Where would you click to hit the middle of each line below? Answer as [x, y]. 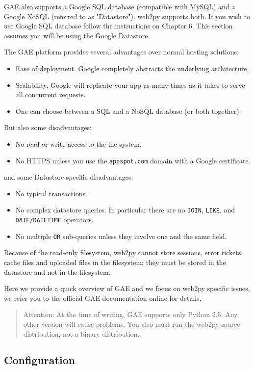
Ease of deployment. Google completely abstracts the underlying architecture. [132, 68]
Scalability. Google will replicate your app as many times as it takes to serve [130, 85]
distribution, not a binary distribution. [81, 333]
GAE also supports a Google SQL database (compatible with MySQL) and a [120, 6]
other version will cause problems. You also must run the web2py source [132, 324]
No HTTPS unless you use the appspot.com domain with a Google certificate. [133, 160]
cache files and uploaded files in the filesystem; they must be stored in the [115, 262]
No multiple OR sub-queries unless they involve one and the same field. [121, 236]
